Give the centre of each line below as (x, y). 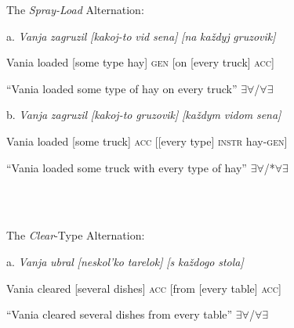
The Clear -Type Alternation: (76, 235)
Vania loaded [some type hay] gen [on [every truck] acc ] (140, 62)
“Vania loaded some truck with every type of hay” (127, 167)
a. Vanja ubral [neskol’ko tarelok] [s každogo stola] (125, 261)
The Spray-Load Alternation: (75, 9)
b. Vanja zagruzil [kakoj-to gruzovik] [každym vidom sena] (144, 115)
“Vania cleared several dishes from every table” (120, 314)
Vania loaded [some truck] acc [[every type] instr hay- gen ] (147, 141)
